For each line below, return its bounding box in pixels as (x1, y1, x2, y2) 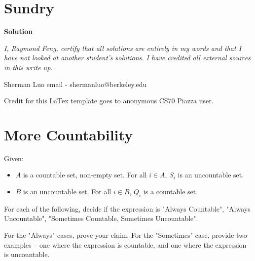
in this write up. (4, 62, 53, 72)
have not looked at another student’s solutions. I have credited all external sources (4, 52, 251, 63)
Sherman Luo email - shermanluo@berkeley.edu (4, 79, 147, 89)
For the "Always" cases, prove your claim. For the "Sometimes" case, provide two (4, 229, 247, 240)
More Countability (4, 124, 133, 144)
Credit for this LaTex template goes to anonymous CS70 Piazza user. (4, 95, 214, 106)
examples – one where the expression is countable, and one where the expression (4, 239, 247, 250)
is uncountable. (4, 249, 50, 260)
